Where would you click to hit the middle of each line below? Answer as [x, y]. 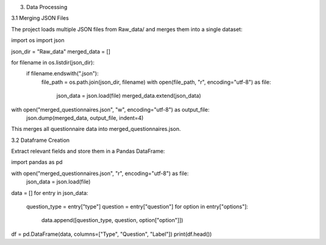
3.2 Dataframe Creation [40, 140]
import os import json [38, 40]
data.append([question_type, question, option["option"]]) [112, 220]
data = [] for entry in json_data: [50, 192]
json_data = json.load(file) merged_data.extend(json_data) [129, 96]
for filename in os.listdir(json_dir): [53, 62]
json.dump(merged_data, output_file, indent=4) [85, 118]
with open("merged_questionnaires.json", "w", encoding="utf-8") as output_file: [110, 109]
